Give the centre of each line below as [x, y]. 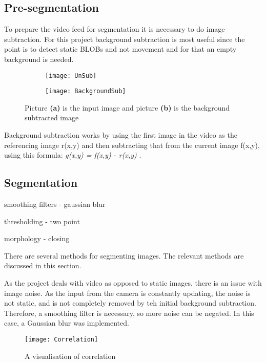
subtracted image [52, 118]
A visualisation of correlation [70, 356]
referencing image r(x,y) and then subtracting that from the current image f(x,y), [132, 145]
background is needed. [39, 59]
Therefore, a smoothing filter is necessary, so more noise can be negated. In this [129, 313]
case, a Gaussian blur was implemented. [67, 323]
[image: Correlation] [62, 339]
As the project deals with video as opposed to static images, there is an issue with [133, 283]
